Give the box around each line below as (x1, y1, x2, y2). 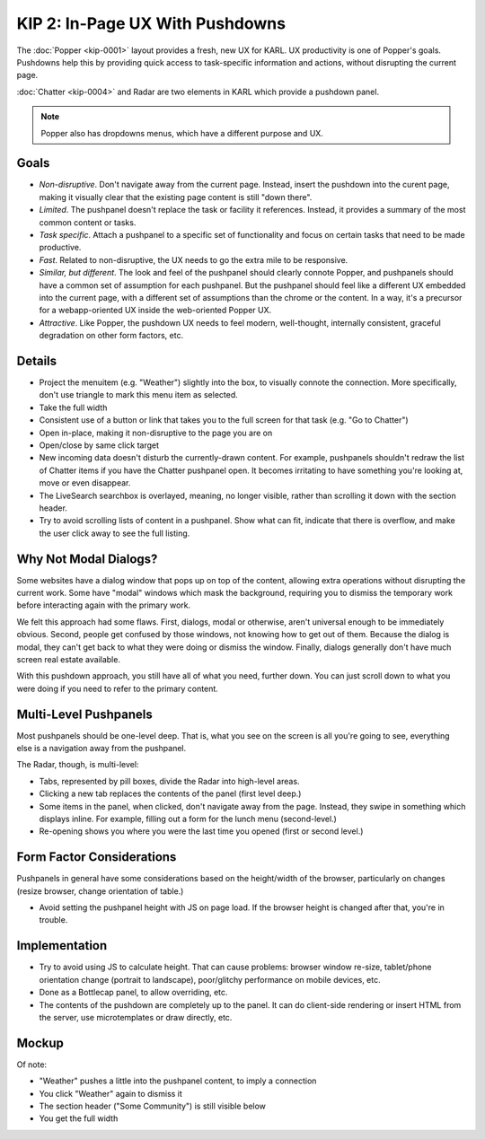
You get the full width (39, 1113, 119, 1124)
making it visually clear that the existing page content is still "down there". (39, 191, 313, 202)
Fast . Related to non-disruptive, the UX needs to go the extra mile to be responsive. (39, 254, 348, 265)
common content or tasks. (39, 216, 137, 228)
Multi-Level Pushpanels (16, 706, 153, 722)
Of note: (16, 1059, 48, 1070)
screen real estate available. (16, 653, 121, 664)
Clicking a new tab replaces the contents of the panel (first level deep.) (39, 788, 302, 799)
